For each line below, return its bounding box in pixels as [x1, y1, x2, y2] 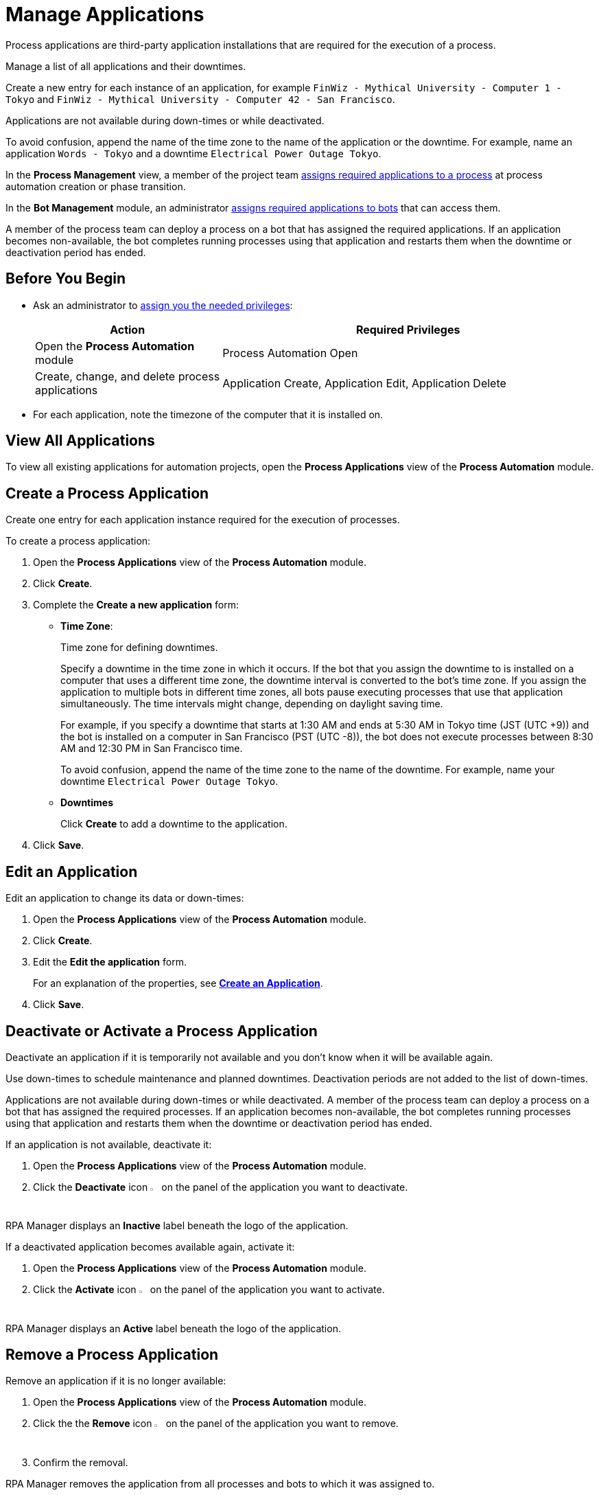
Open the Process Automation [35, 339, 195, 353]
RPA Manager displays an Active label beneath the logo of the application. [5, 1322, 341, 1334]
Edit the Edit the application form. [33, 956, 187, 968]
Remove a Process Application [5, 1345, 219, 1363]
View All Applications [5, 432, 155, 450]
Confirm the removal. [33, 1456, 128, 1468]
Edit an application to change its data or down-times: [5, 892, 244, 904]
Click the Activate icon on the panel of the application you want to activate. [33, 1283, 385, 1296]
